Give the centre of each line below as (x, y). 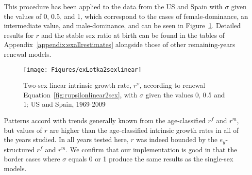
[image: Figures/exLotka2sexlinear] (83, 70)
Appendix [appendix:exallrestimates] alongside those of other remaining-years (120, 44)
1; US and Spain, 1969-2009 (65, 104)
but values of (23, 130)
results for (19, 35)
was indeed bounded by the (177, 139)
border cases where (32, 159)
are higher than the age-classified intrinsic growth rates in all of (144, 130)
